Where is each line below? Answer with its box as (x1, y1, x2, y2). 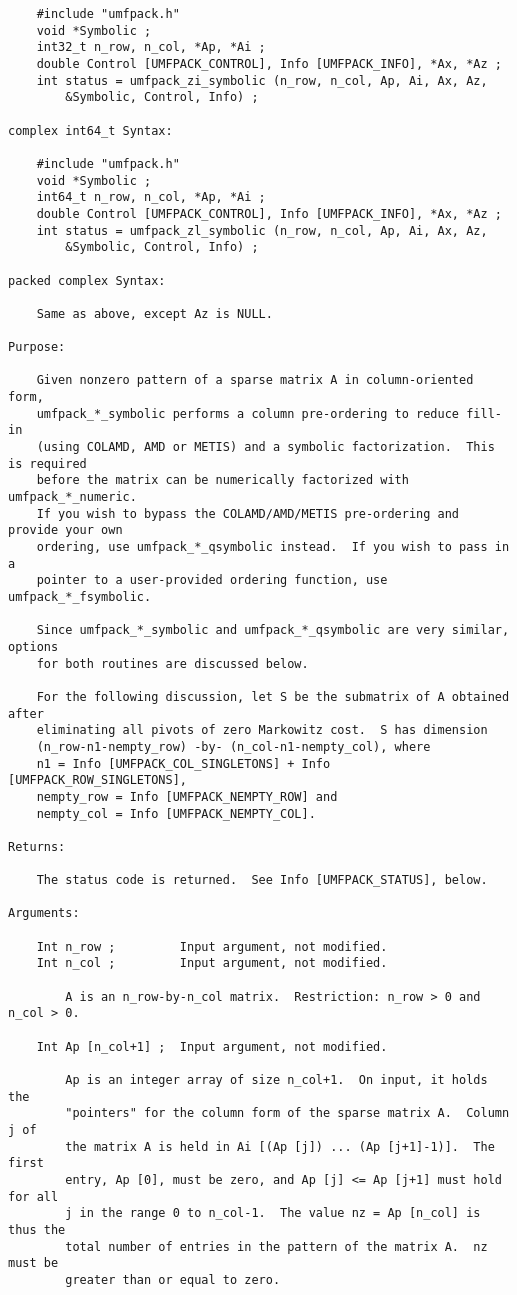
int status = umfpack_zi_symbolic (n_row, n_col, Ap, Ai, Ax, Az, (36, 73, 488, 88)
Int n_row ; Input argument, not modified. (36, 939, 388, 954)
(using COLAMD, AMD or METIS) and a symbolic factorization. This (36, 440, 495, 455)
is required (8, 456, 87, 471)
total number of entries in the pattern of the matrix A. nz (65, 1239, 488, 1254)
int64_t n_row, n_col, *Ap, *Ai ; (36, 190, 266, 205)
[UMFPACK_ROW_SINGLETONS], (8, 773, 187, 788)
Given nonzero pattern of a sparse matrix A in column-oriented (36, 373, 474, 388)
